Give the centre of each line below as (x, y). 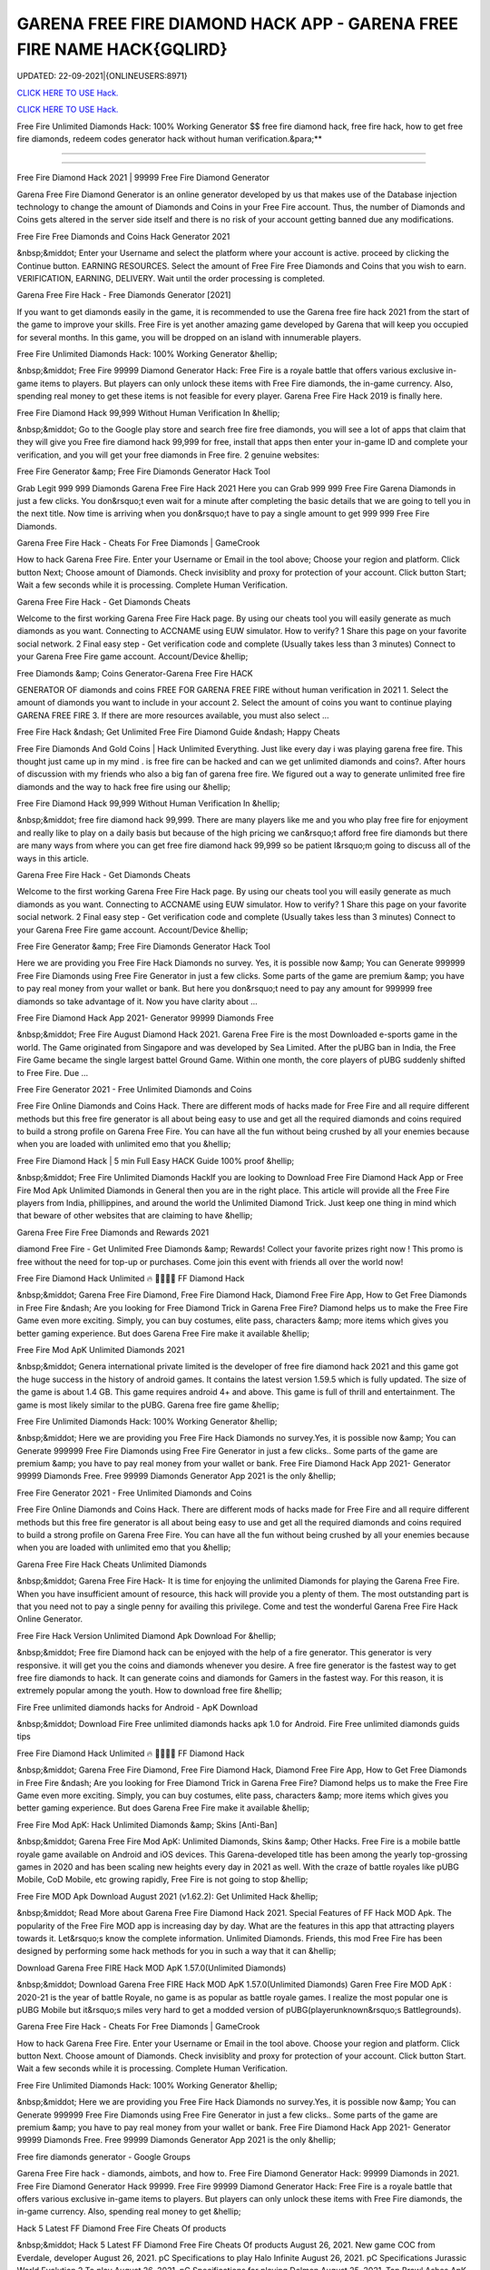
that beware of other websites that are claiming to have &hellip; (135, 1216)
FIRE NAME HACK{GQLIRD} (122, 49)
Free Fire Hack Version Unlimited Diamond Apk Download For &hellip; (147, 1635)
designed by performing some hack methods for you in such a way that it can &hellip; (176, 1951)
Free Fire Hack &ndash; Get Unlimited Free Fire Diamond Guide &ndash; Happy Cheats (178, 732)
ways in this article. (53, 858)
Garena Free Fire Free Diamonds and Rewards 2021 (113, 1232)
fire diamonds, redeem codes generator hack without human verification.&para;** (169, 138)
